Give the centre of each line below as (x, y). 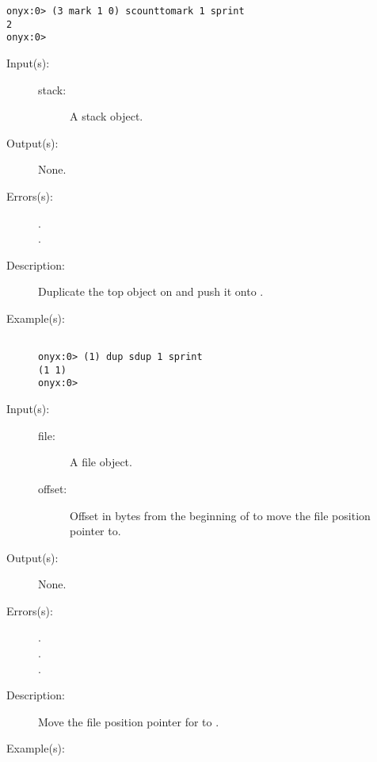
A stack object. (107, 116)
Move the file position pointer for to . (129, 721)
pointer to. (95, 531)
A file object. (101, 462)
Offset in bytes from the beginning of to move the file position (220, 515)
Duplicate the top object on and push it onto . (151, 291)
